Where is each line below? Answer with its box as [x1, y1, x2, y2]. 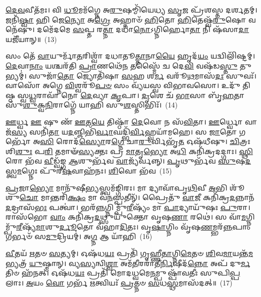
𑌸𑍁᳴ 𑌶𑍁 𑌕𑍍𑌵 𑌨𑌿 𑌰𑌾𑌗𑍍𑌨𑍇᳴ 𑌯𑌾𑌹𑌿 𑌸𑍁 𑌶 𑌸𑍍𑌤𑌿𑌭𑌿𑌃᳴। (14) [5, 99, 178, 110]
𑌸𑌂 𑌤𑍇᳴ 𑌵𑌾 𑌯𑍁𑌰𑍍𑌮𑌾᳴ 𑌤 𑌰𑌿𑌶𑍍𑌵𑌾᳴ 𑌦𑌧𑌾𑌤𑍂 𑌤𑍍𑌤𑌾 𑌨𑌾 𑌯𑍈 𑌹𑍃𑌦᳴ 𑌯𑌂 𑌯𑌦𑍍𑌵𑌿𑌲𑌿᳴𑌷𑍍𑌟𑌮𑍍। [5, 50, 255, 61]
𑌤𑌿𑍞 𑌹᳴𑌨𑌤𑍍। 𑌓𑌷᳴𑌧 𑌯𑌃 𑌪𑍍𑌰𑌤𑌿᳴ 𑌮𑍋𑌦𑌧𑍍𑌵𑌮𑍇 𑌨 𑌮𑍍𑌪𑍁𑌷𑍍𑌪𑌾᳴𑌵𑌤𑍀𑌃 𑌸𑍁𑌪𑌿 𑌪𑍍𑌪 [5, 267, 240, 278]
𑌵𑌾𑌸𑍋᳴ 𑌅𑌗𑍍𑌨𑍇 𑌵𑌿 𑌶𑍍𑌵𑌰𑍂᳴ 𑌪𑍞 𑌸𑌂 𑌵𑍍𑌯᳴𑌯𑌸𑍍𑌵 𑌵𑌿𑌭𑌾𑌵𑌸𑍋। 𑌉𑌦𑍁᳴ [5, 80, 240, 90]
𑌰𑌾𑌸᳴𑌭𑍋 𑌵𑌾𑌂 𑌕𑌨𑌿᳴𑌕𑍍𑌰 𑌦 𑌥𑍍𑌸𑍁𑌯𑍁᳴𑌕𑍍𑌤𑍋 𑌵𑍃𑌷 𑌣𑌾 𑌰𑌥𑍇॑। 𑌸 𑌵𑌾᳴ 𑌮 [5, 211, 246, 222]
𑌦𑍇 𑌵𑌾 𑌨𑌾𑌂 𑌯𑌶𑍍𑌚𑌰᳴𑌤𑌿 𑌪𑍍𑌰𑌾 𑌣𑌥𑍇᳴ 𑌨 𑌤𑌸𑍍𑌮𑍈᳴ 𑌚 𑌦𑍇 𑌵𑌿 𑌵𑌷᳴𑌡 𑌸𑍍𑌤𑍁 [5, 60, 237, 70]
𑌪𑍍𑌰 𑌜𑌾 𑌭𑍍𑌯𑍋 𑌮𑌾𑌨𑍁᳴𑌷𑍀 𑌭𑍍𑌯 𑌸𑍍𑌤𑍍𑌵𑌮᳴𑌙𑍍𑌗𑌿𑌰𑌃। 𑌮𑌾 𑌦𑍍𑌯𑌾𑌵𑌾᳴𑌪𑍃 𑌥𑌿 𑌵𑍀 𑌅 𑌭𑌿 [5, 182, 227, 192]
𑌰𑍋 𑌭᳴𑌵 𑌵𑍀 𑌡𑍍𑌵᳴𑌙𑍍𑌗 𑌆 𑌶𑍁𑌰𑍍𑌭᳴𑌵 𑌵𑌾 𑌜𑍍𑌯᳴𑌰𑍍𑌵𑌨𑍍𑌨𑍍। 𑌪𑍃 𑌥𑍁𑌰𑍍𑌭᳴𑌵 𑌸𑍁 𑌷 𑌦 [5, 155, 251, 166]
